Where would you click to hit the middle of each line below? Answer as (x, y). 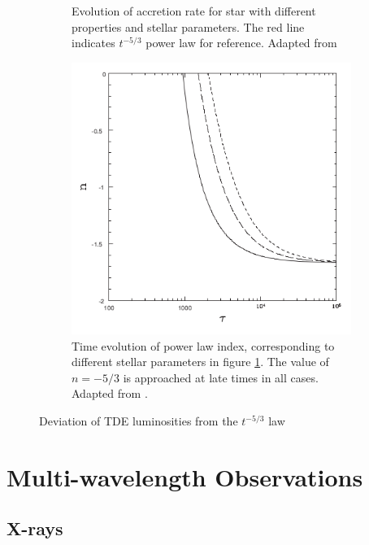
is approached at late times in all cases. (221, 377)
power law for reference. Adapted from (241, 43)
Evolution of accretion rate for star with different (194, 11)
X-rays (35, 528)
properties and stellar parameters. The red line (188, 26)
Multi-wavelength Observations (185, 476)
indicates (93, 43)
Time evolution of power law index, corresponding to (203, 345)
